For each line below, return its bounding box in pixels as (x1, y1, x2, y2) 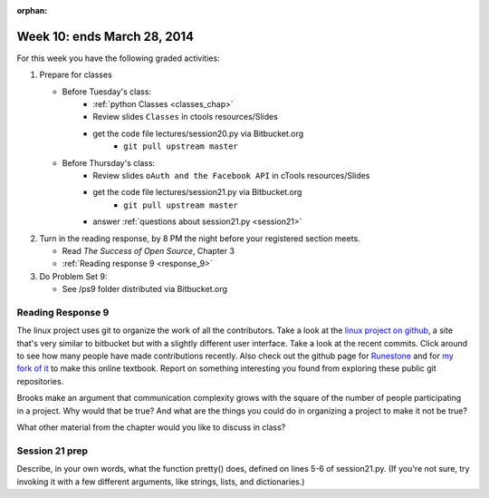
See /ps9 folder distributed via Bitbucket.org (62, 284, 228, 295)
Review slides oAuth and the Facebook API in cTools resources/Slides (92, 171, 370, 181)
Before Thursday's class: (62, 157, 156, 168)
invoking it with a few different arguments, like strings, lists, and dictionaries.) (16, 476, 305, 487)
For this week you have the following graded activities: (16, 53, 221, 63)
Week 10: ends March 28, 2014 (16, 28, 195, 44)
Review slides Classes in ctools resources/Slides (92, 112, 278, 122)
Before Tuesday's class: (62, 86, 152, 97)
